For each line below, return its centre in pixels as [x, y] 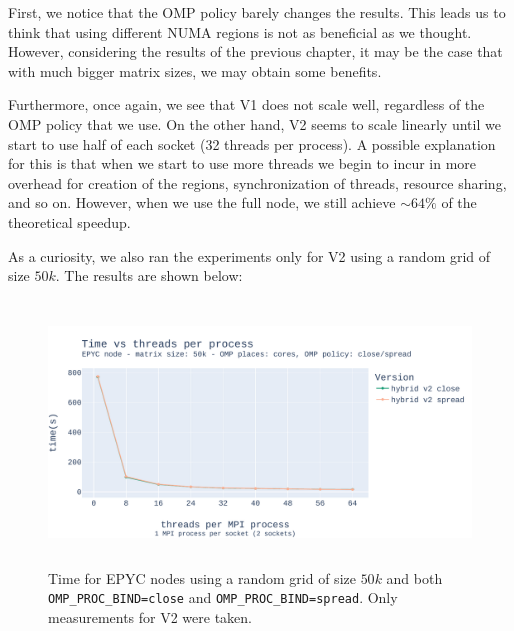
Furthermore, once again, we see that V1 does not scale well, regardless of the [246, 104]
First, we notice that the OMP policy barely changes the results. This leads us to [257, 12]
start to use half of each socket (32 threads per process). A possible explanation [252, 143]
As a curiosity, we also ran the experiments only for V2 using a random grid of [249, 255]
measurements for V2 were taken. [150, 617]
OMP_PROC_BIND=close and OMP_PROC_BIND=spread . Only [223, 597]
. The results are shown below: [149, 275]
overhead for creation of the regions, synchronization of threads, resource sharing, [257, 182]
